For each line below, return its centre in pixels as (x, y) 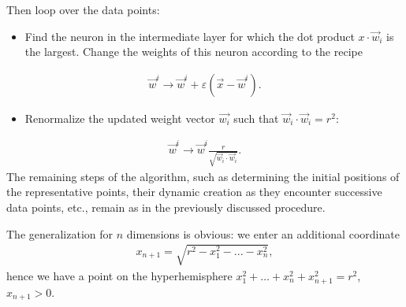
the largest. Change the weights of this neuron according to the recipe (194, 52)
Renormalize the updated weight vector (120, 118)
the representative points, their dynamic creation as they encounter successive (194, 192)
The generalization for (60, 233)
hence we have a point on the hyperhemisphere (119, 275)
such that (256, 118)
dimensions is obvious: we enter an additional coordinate (263, 233)
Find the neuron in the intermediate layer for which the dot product (190, 36)
